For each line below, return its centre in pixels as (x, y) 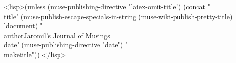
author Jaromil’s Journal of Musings (57, 35)
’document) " (23, 26)
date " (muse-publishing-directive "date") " (66, 45)
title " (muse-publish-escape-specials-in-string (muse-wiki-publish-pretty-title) (118, 16)
